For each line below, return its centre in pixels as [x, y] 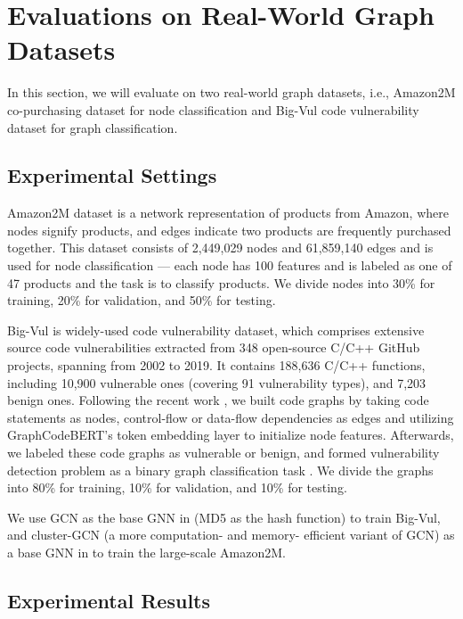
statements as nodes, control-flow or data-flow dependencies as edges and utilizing [231, 417]
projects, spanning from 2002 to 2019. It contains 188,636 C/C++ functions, [216, 365]
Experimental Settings [112, 175]
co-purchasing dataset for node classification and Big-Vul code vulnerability [213, 109]
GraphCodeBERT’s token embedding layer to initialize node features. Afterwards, [231, 435]
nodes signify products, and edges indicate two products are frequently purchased [229, 230]
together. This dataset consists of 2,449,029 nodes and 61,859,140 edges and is [220, 248]
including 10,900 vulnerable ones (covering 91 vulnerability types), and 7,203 [217, 382]
